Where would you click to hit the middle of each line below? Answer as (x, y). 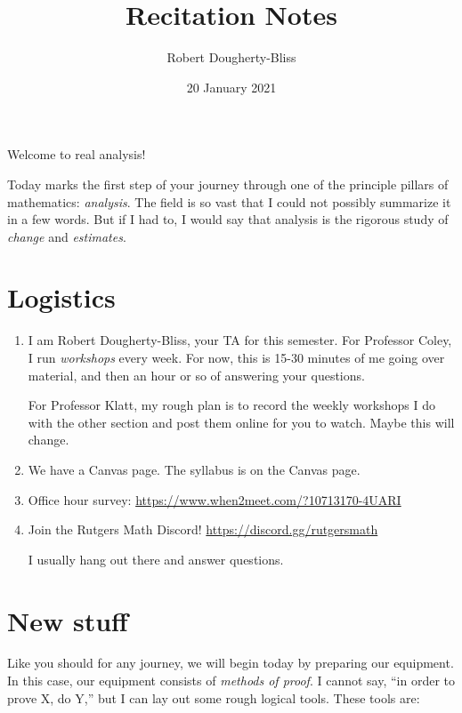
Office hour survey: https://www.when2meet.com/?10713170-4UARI (215, 499)
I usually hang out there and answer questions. (156, 559)
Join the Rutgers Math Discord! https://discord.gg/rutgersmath (203, 529)
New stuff (68, 620)
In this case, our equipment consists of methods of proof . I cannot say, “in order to (231, 681)
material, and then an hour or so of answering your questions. (196, 375)
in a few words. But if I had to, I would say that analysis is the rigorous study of (228, 219)
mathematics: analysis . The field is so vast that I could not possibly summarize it (229, 201)
